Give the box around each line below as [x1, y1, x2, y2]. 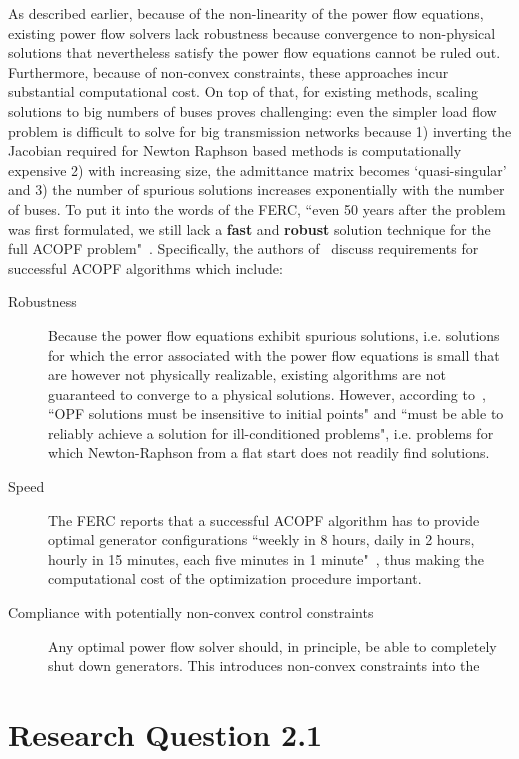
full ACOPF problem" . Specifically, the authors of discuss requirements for [8, 238, 479, 259]
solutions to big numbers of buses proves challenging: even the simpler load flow [8, 100, 497, 121]
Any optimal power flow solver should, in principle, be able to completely [48, 635, 497, 656]
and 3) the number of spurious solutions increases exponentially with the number [8, 179, 505, 200]
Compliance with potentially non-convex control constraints [8, 602, 374, 623]
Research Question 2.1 [8, 714, 323, 754]
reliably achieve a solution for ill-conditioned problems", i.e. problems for [48, 422, 494, 443]
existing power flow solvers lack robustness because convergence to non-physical [8, 22, 496, 43]
